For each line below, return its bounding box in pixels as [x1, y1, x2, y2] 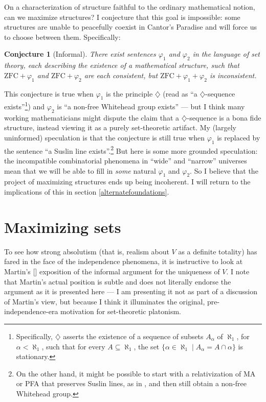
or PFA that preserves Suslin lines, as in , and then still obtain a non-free [16, 378, 247, 389]
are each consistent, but [84, 69, 158, 80]
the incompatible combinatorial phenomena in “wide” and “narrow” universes [4, 155, 247, 166]
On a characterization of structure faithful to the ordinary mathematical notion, [4, 2, 255, 12]
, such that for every [41, 341, 105, 351]
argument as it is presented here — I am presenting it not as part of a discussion [4, 286, 258, 297]
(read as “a [163, 88, 197, 99]
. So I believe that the [190, 165, 258, 176]
